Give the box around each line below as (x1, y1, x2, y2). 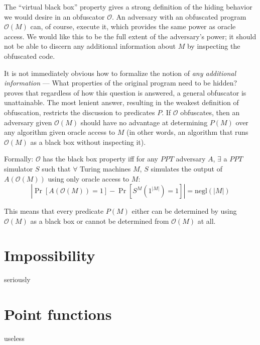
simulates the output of (151, 163, 222, 174)
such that (42, 163, 71, 174)
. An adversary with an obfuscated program (111, 11, 246, 22)
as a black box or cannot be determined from (30, 215, 169, 226)
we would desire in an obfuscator (4, 11, 105, 22)
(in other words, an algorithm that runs (126, 127, 248, 137)
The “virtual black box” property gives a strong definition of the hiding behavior (4, 2, 252, 12)
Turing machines (80, 163, 131, 174)
